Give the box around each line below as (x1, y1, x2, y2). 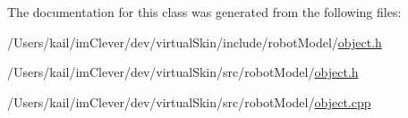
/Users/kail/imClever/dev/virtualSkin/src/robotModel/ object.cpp (7, 92, 371, 111)
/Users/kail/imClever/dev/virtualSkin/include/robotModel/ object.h (7, 32, 382, 51)
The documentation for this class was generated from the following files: (7, 3, 402, 21)
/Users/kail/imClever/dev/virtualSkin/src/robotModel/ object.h (7, 63, 359, 81)
